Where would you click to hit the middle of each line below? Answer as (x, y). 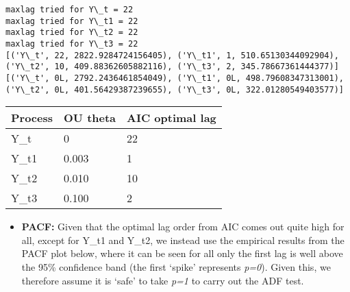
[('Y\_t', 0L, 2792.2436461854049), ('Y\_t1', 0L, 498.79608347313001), (175, 78)
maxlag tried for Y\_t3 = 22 (72, 44)
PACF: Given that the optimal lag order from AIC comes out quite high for (183, 227)
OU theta (90, 118)
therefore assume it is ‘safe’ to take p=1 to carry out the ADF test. (163, 280)
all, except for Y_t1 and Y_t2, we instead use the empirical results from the (183, 240)
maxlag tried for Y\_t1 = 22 (72, 21)
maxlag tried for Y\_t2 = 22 (72, 33)
